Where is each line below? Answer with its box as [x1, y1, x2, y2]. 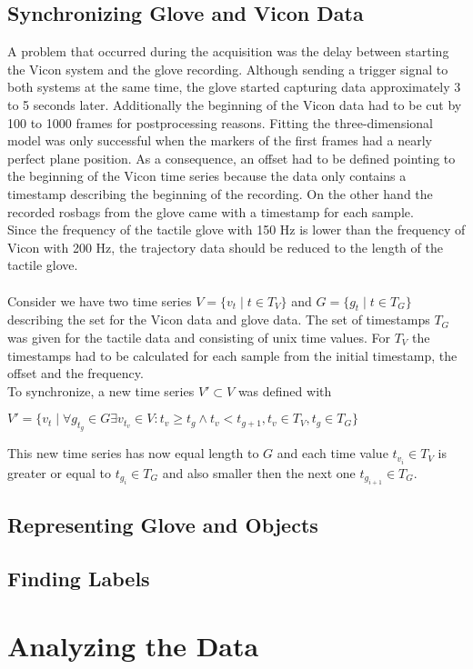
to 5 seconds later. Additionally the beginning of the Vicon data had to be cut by [7, 95, 462, 114]
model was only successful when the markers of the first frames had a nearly [7, 131, 432, 150]
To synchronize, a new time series [7, 381, 195, 400]
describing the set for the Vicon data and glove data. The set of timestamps [7, 310, 430, 329]
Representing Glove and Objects [7, 511, 318, 539]
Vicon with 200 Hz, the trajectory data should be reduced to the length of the [7, 237, 443, 256]
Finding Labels [7, 564, 150, 593]
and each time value [277, 444, 388, 463]
